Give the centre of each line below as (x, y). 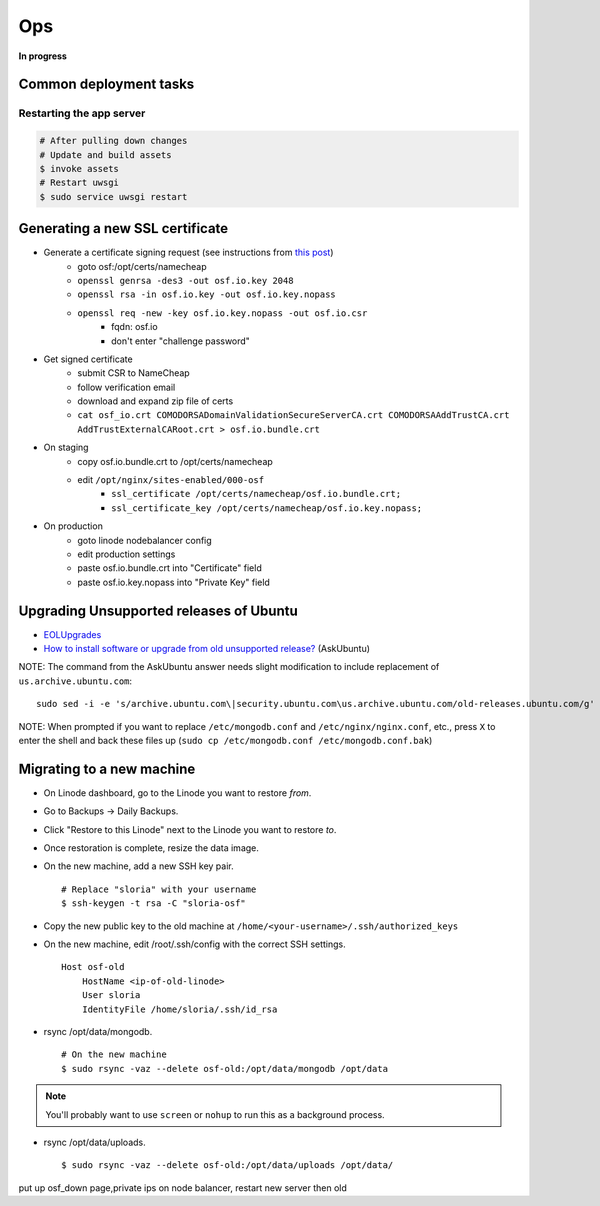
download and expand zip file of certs (155, 401)
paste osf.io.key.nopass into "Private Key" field (173, 582)
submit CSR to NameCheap (133, 373)
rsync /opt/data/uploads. (94, 1142)
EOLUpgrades (72, 634)
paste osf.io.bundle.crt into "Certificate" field (169, 568)
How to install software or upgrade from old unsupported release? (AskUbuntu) (206, 649)
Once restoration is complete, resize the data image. (151, 848)
